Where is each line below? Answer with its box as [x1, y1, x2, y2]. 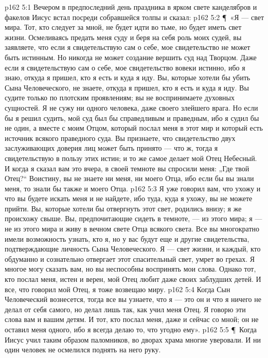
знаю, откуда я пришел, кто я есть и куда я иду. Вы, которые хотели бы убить [5, 72, 251, 83]
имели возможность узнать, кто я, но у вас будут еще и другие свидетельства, [5, 233, 249, 244]
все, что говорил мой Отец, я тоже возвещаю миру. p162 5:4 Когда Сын [5, 283, 230, 294]
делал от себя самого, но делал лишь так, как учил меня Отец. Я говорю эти [5, 303, 246, 314]
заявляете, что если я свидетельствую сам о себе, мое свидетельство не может [5, 42, 251, 52]
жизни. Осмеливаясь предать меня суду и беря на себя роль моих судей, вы [5, 31, 242, 42]
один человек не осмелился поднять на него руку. [5, 344, 161, 355]
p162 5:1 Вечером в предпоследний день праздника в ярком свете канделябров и [5, 2, 257, 12]
